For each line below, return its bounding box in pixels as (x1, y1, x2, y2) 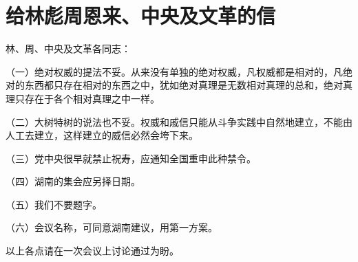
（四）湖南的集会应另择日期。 (6, 174, 140, 188)
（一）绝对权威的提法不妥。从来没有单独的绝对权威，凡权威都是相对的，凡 (6, 64, 343, 78)
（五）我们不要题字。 (6, 197, 102, 211)
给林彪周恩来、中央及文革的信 (6, 1, 276, 30)
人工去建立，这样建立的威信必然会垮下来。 (6, 128, 198, 142)
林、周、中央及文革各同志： (6, 41, 131, 56)
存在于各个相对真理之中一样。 (24, 91, 160, 105)
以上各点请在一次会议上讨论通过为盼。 (6, 243, 179, 258)
